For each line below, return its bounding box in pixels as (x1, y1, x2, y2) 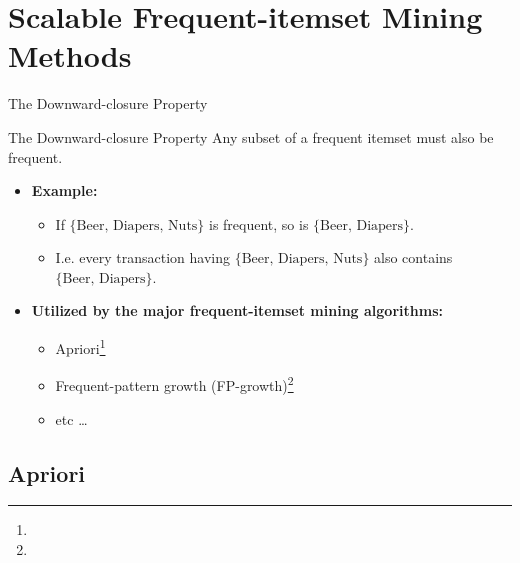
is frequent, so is (209, 213, 309, 234)
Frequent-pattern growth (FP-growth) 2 (55, 372, 294, 395)
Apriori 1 (55, 335, 106, 358)
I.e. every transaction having (55, 247, 230, 268)
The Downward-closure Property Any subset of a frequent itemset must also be (8, 126, 494, 147)
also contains (374, 247, 453, 268)
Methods (8, 35, 132, 76)
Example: (31, 180, 98, 201)
